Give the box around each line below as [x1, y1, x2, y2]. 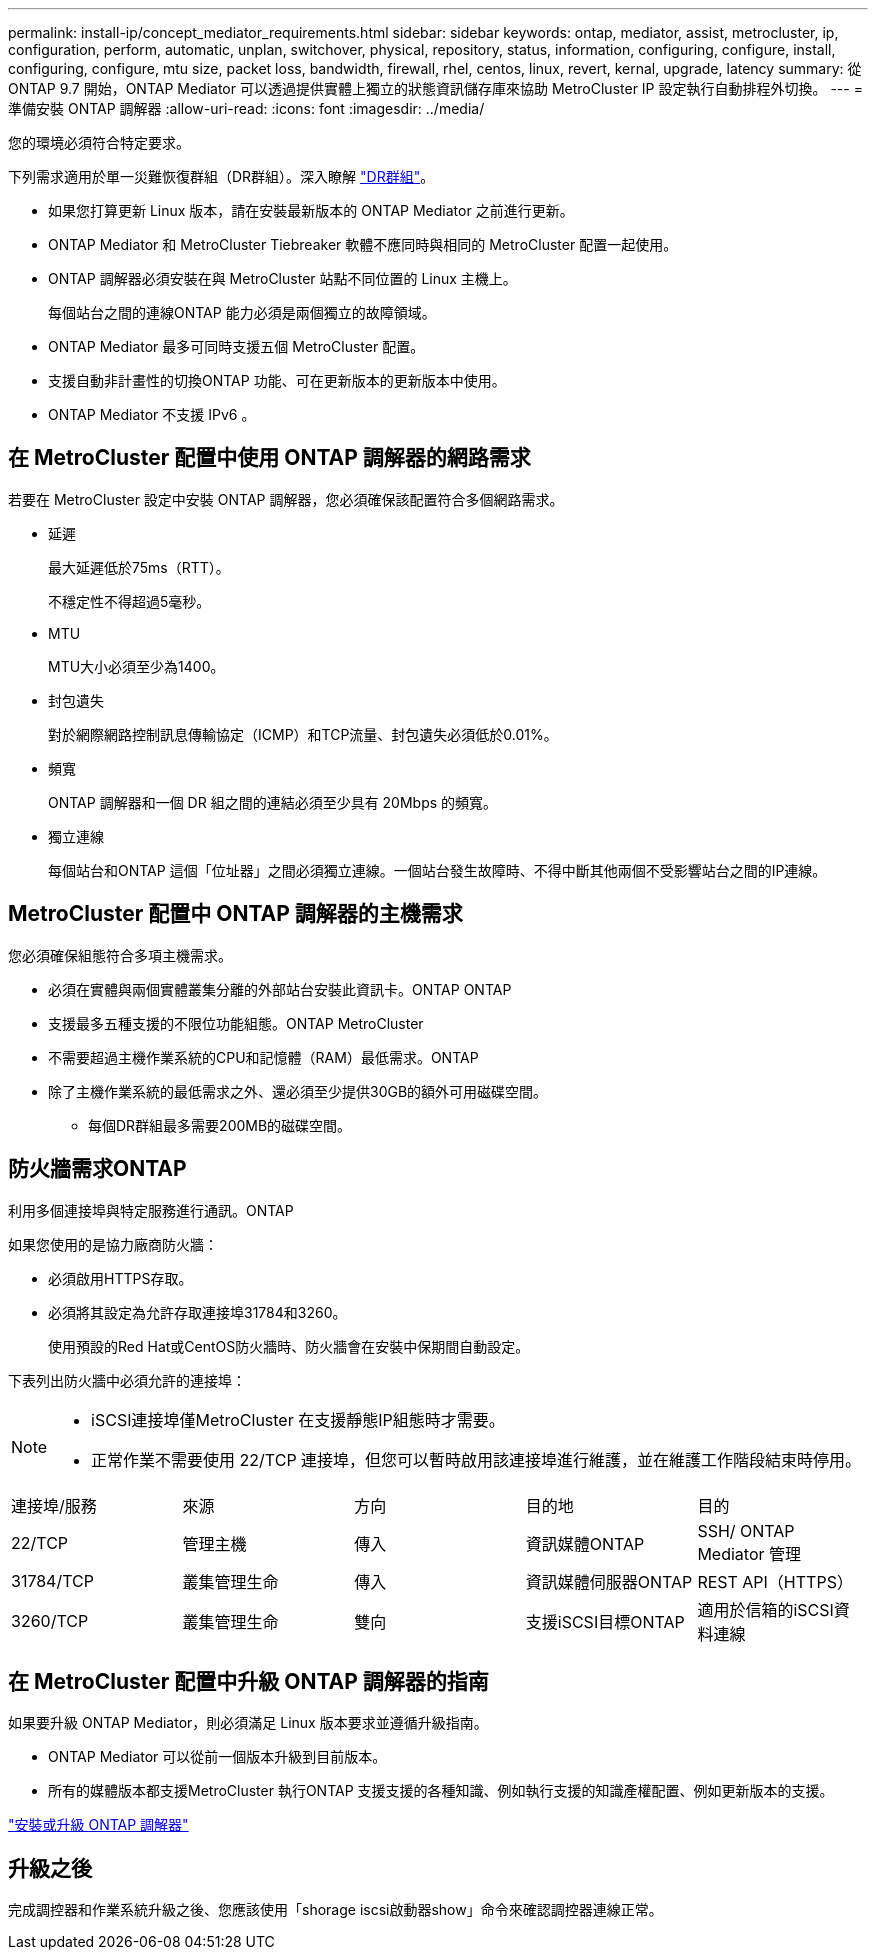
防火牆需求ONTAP [8, 1156, 187, 1182]
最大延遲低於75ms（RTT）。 [48, 558, 230, 576]
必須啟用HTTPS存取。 [48, 1269, 193, 1287]
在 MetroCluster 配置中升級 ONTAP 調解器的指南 [8, 1668, 489, 1694]
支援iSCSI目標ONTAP [525, 1611, 685, 1632]
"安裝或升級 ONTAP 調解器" [8, 1816, 189, 1834]
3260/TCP [11, 1610, 89, 1631]
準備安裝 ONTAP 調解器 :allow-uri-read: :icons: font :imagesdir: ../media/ [8, 100, 485, 117]
